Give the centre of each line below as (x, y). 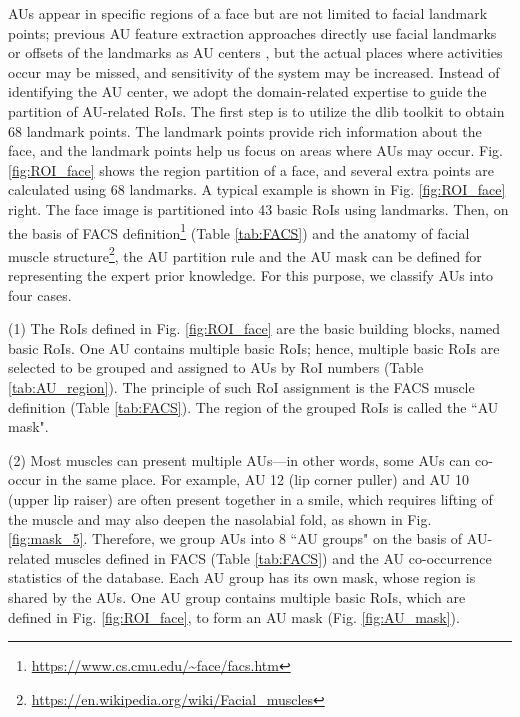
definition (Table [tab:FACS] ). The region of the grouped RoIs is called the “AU (253, 406)
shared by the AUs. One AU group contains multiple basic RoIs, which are (237, 596)
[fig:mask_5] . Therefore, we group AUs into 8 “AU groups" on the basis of (235, 538)
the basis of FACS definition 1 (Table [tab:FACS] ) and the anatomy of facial (239, 231)
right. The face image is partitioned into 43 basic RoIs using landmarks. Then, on (258, 208)
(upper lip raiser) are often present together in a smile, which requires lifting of (250, 498)
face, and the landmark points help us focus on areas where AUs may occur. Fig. (255, 150)
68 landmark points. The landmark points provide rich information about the (245, 130)
